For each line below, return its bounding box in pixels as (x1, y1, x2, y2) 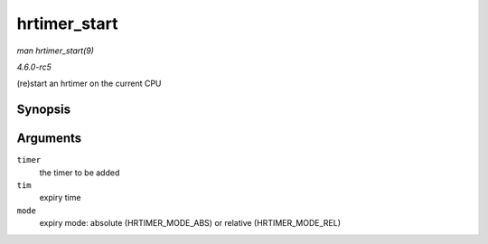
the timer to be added (39, 167, 120, 178)
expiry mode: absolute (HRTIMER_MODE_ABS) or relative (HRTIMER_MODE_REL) (39, 218, 342, 229)
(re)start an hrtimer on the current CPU (16, 78, 162, 89)
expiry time (39, 192, 81, 203)
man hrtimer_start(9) (16, 45, 95, 56)
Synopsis (16, 102, 71, 117)
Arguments (16, 131, 82, 146)
